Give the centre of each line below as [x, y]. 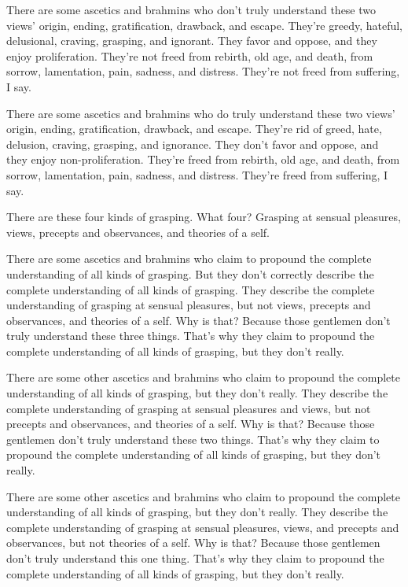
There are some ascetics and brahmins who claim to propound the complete [189, 258]
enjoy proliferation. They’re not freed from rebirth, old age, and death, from [190, 55]
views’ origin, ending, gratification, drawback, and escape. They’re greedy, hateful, [205, 25]
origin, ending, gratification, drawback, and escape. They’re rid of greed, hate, [194, 129]
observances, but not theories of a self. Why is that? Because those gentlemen [193, 543]
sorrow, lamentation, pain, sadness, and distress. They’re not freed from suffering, [203, 71]
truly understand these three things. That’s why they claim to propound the [191, 336]
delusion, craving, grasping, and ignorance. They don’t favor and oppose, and [193, 144]
